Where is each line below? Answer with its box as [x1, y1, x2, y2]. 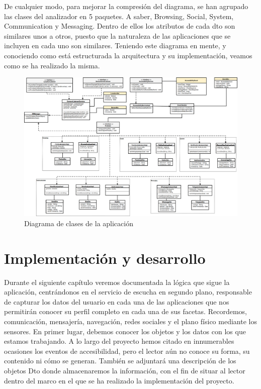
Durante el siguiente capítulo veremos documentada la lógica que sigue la [4, 276, 230, 287]
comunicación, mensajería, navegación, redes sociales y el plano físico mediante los [4, 316, 257, 327]
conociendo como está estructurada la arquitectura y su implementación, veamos [4, 50, 252, 60]
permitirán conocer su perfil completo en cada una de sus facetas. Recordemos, [4, 306, 247, 317]
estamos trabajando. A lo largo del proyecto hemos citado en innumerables [4, 336, 234, 346]
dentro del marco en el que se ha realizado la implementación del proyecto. [4, 375, 234, 385]
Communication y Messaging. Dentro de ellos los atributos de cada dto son [4, 21, 235, 31]
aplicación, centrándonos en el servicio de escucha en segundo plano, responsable [4, 286, 252, 297]
